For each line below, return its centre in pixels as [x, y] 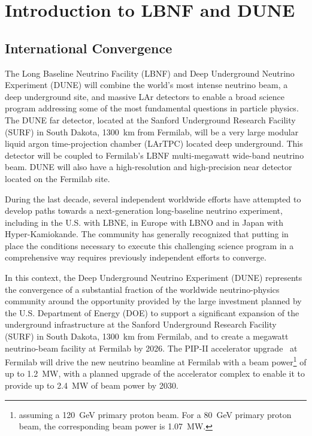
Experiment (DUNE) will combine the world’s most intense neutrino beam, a [146, 85]
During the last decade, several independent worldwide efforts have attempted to [153, 199]
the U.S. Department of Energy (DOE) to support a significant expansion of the [152, 312]
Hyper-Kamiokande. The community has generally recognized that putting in [147, 234]
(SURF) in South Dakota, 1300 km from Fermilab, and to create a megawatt [147, 336]
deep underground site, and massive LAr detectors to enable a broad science [145, 96]
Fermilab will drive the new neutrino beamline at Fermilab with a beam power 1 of [156, 361]
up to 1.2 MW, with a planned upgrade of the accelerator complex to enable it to [155, 373]
